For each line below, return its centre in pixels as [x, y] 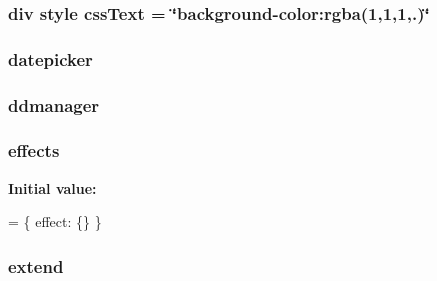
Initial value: [52, 187]
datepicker [50, 58]
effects [34, 150]
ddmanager [54, 104]
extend [36, 265]
